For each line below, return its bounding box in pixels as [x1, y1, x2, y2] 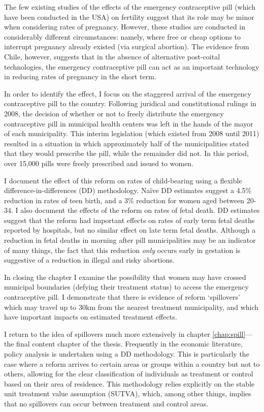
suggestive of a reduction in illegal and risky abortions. [4, 255, 175, 265]
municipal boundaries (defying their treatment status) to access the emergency [4, 281, 249, 292]
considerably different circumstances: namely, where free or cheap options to [4, 31, 241, 42]
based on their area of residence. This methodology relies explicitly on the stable [4, 378, 255, 389]
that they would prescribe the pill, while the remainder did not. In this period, [4, 148, 249, 159]
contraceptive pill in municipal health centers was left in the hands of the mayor [4, 118, 253, 129]
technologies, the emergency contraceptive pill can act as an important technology [4, 61, 259, 72]
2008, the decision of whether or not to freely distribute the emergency [4, 108, 224, 118]
